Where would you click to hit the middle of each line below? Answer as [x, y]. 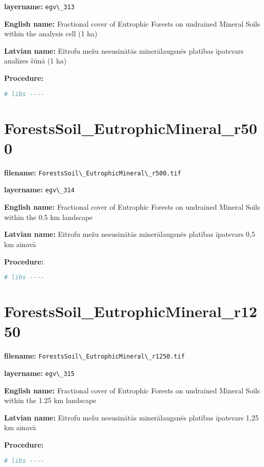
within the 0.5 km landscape [49, 217]
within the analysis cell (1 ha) [51, 34]
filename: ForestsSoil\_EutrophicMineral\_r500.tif [93, 172]
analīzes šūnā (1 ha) [35, 61]
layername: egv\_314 [39, 190]
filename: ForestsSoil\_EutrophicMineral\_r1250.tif [94, 356]
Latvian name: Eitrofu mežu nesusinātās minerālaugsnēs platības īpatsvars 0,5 [130, 234]
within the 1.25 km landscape [50, 400]
